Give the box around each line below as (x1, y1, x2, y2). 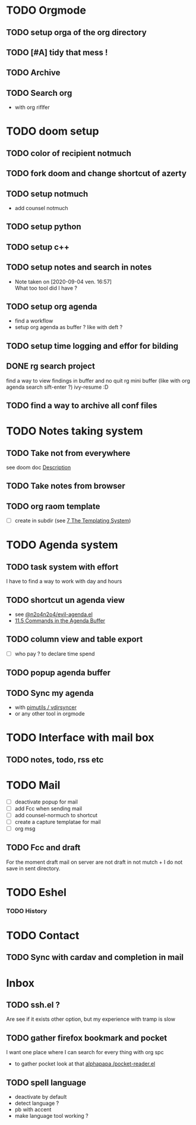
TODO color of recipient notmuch (6, 148, 132, 158)
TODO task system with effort (6, 562, 119, 572)
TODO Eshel (6, 885, 67, 899)
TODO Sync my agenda (6, 688, 94, 698)
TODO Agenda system (6, 538, 118, 552)
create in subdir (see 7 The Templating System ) (14, 517, 131, 524)
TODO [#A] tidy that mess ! (6, 47, 108, 57)
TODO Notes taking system (6, 424, 143, 438)
